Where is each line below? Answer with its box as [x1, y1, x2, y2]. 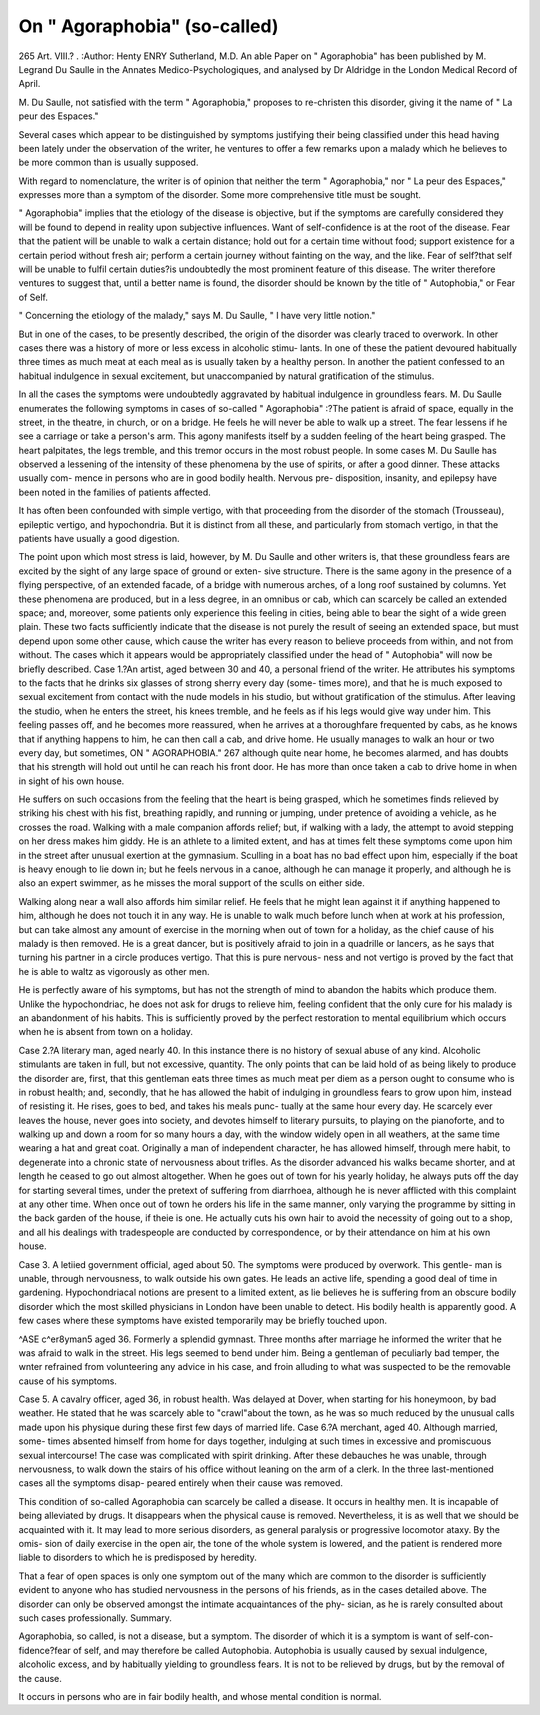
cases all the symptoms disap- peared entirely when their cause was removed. [18, 1477, 344, 1489]
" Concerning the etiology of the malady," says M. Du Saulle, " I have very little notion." [18, 310, 376, 322]
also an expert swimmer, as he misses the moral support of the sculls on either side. [18, 877, 365, 889]
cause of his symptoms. [18, 1375, 117, 1387]
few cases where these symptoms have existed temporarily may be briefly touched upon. [18, 1315, 388, 1327]
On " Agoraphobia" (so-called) [18, 15, 279, 37]
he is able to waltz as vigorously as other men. [18, 965, 210, 977]
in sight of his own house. [18, 775, 125, 787]
